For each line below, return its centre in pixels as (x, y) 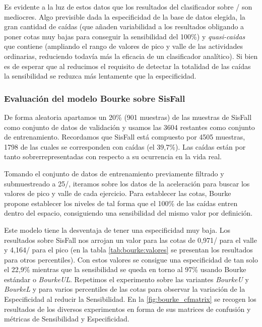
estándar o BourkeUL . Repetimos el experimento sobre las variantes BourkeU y (126, 279)
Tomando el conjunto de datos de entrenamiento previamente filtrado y (114, 173)
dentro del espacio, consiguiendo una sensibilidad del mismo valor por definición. (128, 213)
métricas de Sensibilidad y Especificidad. (67, 319)
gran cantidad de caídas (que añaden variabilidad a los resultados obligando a (124, 26)
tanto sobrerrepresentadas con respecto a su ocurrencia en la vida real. (113, 156)
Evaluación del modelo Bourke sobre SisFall (95, 98)
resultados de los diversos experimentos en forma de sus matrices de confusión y (127, 309)
